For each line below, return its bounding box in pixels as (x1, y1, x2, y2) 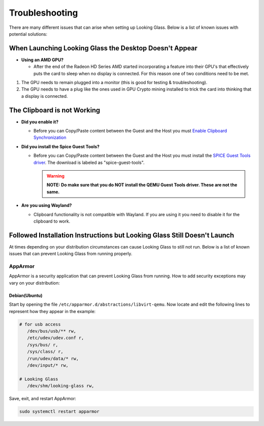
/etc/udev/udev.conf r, (27, 335, 84, 341)
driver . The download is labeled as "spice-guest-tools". (33, 159, 145, 165)
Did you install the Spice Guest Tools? (21, 143, 100, 149)
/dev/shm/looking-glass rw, (27, 383, 95, 389)
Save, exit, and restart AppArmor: (9, 396, 76, 402)
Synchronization (33, 135, 66, 140)
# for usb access (19, 321, 61, 327)
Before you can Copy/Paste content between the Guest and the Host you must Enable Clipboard (33, 128, 227, 134)
